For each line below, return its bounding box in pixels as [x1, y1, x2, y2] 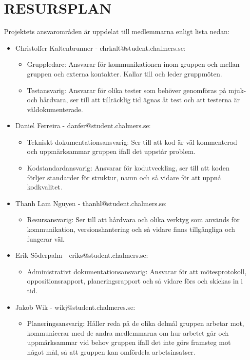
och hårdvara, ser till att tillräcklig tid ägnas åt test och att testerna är [27, 95, 240, 105]
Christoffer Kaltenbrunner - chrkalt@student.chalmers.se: [15, 42, 186, 53]
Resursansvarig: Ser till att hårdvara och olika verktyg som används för [27, 214, 240, 225]
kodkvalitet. [27, 182, 62, 192]
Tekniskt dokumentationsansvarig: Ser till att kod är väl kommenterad [27, 136, 237, 147]
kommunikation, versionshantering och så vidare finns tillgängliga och [27, 224, 235, 234]
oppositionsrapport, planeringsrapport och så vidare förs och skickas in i [27, 276, 243, 286]
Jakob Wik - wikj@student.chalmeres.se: [15, 302, 135, 312]
